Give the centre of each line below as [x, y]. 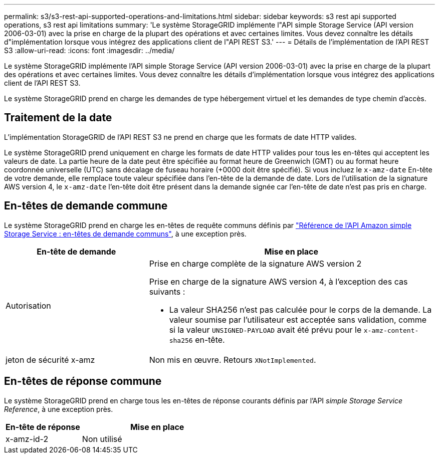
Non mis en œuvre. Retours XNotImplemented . [233, 360]
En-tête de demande [76, 251]
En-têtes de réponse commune [83, 381]
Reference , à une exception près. [59, 409]
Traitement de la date [58, 118]
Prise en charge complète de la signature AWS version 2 [255, 263]
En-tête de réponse [43, 427]
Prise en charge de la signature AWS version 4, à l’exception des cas [278, 281]
